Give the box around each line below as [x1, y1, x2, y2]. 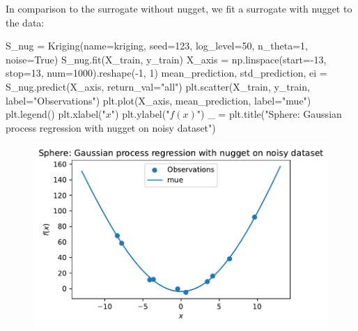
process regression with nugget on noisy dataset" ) [6, 120, 216, 134]
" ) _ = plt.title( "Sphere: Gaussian [196, 107, 342, 121]
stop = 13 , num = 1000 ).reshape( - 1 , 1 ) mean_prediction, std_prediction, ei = [6, 66, 327, 80]
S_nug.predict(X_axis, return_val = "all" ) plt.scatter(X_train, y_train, [6, 79, 310, 93]
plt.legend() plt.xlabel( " [6, 107, 106, 121]
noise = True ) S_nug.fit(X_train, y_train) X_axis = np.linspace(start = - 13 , [6, 52, 327, 66]
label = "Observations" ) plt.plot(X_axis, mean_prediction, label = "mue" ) [6, 93, 311, 107]
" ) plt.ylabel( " [111, 107, 170, 121]
